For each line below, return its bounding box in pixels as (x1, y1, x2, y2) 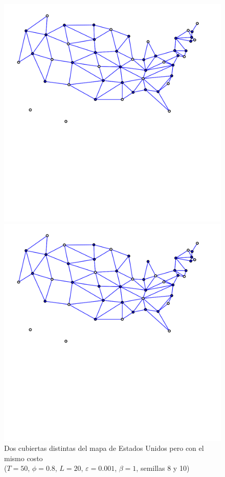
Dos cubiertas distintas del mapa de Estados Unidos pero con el (4, 443, 204, 453)
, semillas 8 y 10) (136, 463, 190, 473)
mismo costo (4, 452, 43, 463)
